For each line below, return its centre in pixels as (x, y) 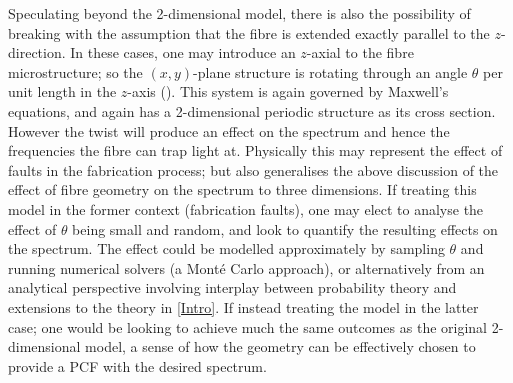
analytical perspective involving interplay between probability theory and (232, 287)
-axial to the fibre (360, 52)
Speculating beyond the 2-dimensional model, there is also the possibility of (239, 13)
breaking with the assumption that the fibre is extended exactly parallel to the (249, 32)
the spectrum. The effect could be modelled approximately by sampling (226, 248)
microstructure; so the (75, 71)
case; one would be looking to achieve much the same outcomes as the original (247, 326)
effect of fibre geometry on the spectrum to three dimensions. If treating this (242, 189)
